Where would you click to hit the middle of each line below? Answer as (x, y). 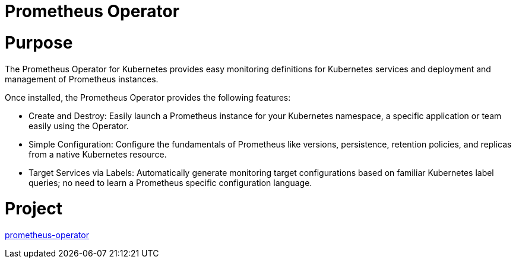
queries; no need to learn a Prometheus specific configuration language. (170, 182)
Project (34, 209)
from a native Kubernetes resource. (98, 154)
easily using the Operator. (79, 126)
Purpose (39, 42)
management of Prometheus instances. (82, 79)
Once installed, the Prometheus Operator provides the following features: (148, 97)
